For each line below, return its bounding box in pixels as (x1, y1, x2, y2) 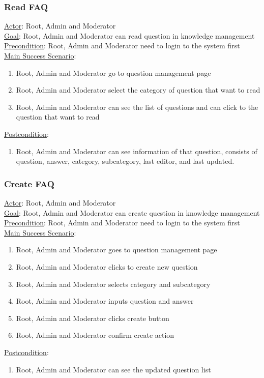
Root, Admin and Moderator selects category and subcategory (16, 278, 211, 289)
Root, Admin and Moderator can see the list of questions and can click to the (16, 101, 258, 112)
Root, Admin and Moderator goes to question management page (16, 244, 217, 255)
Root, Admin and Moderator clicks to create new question (16, 261, 198, 272)
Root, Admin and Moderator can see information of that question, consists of (16, 146, 257, 156)
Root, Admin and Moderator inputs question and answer (16, 296, 194, 306)
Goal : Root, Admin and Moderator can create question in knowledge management (4, 207, 260, 218)
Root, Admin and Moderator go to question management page (16, 67, 211, 78)
